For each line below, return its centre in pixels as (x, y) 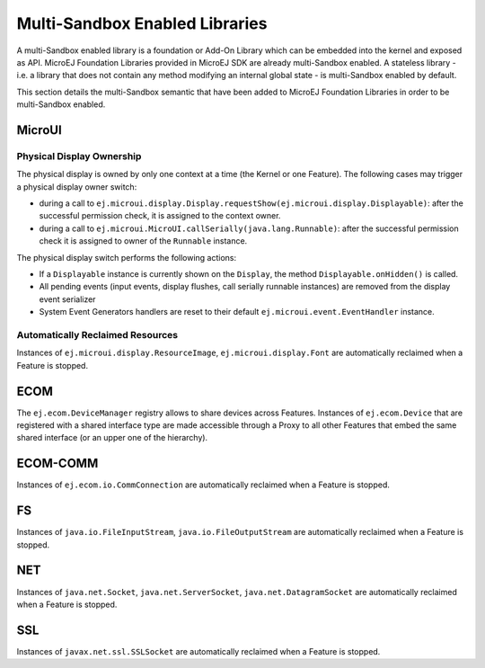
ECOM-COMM (57, 463)
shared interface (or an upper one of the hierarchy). (112, 438)
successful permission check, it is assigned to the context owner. (160, 216)
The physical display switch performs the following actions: (127, 257)
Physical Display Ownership (79, 156)
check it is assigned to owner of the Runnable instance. (143, 241)
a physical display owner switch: (77, 187)
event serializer (67, 299)
